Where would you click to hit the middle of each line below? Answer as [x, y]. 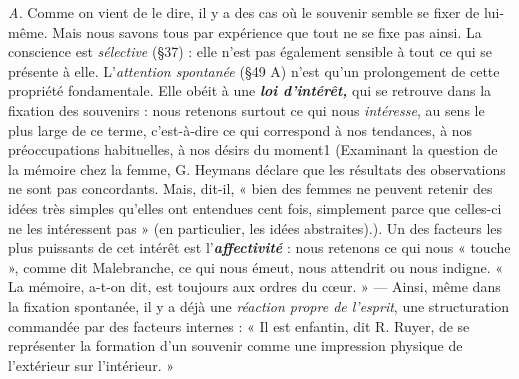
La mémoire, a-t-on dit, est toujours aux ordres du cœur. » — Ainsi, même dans [254, 286]
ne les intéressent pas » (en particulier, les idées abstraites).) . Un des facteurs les [255, 227]
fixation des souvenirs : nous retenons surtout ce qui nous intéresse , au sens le [246, 109]
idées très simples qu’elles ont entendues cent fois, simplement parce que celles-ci [255, 207]
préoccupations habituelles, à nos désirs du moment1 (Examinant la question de [253, 149]
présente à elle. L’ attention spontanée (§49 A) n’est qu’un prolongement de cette [254, 70]
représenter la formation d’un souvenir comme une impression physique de [235, 345]
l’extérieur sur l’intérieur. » [91, 364]
